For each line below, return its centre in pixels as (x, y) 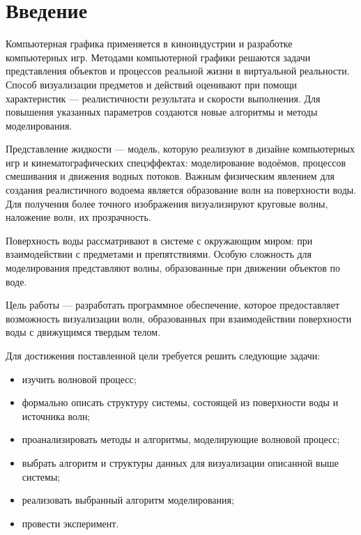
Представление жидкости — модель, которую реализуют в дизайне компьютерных (180, 149)
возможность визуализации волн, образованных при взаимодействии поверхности (179, 318)
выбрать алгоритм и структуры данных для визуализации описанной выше (180, 462)
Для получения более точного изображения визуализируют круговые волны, (167, 203)
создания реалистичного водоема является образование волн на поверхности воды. (181, 190)
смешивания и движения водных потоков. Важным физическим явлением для (170, 176)
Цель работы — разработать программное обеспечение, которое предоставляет (173, 305)
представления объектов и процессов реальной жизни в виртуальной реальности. (178, 71)
